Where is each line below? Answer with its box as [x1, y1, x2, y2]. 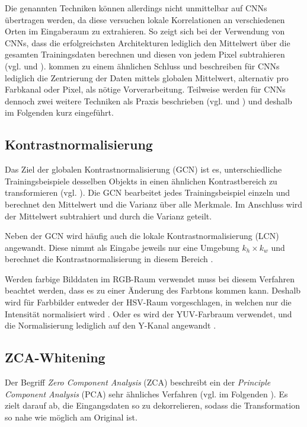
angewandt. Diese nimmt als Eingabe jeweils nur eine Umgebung [5, 241, 239, 253]
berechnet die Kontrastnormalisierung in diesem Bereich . [5, 253, 213, 265]
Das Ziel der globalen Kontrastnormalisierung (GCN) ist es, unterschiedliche [5, 163, 282, 176]
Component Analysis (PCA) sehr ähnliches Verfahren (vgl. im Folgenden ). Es [5, 387, 288, 400]
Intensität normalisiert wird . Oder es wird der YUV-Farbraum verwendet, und [5, 307, 292, 320]
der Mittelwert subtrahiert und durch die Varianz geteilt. [5, 209, 212, 222]
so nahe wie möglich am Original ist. [5, 410, 137, 423]
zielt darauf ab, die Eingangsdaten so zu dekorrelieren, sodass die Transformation [5, 399, 300, 412]
